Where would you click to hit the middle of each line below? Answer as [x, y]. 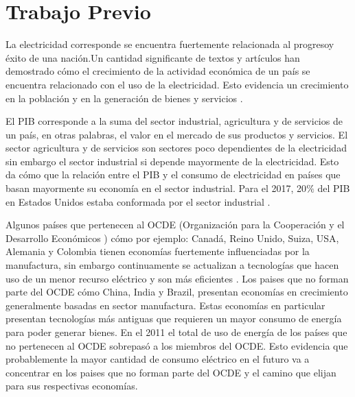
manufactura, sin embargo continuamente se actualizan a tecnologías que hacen [172, 265]
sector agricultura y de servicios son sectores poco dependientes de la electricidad [176, 148]
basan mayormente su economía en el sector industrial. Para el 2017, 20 [156, 188]
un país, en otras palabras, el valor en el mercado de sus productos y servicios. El [177, 134]
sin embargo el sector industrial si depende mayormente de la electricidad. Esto [172, 161]
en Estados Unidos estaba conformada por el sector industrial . [138, 201]
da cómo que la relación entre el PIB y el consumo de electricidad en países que [173, 175]
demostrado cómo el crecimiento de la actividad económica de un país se [158, 71]
